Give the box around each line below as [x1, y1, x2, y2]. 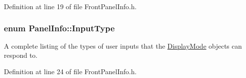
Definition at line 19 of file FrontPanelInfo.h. [4, 1, 137, 11]
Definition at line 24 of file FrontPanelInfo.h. [4, 66, 137, 76]
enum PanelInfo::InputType [4, 22, 115, 34]
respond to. [4, 50, 37, 60]
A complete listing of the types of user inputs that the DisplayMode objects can [4, 40, 242, 51]
